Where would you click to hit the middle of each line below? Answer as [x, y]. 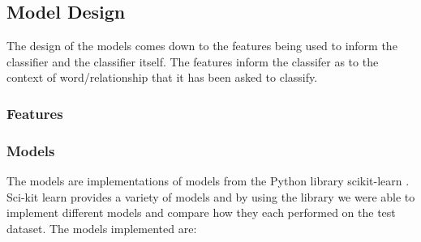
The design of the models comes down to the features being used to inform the [202, 46]
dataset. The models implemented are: [102, 228]
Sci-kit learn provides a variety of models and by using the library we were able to [211, 196]
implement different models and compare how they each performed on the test [201, 212]
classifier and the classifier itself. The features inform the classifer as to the [193, 61]
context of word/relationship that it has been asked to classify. [162, 77]
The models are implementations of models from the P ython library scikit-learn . [208, 181]
